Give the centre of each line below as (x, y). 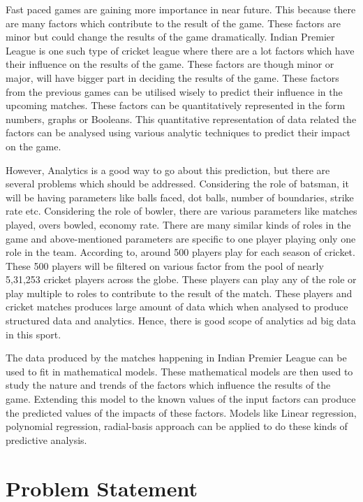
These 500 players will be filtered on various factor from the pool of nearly (165, 265)
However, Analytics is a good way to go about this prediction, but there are (168, 170)
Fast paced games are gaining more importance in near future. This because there (181, 9)
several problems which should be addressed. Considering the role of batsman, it (177, 184)
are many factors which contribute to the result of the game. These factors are (173, 23)
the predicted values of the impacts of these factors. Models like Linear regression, (181, 412)
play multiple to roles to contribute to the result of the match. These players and (179, 293)
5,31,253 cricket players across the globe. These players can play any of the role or (181, 279)
